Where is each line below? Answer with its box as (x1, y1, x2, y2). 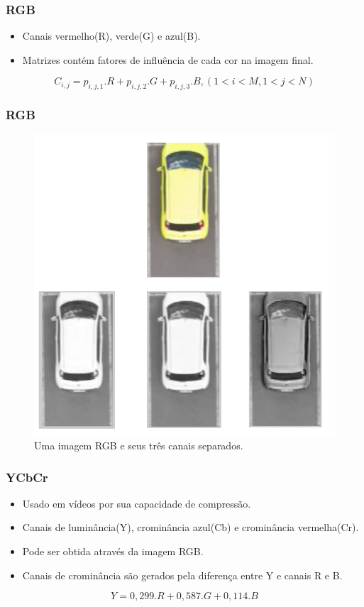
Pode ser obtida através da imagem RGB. (22, 544, 204, 559)
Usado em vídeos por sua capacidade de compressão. (22, 496, 251, 510)
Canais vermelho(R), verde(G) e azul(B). (22, 28, 201, 43)
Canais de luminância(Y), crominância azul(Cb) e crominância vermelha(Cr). (22, 520, 359, 535)
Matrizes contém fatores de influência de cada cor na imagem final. (22, 52, 314, 67)
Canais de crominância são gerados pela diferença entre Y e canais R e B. (22, 567, 343, 582)
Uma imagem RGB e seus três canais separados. (34, 438, 243, 453)
